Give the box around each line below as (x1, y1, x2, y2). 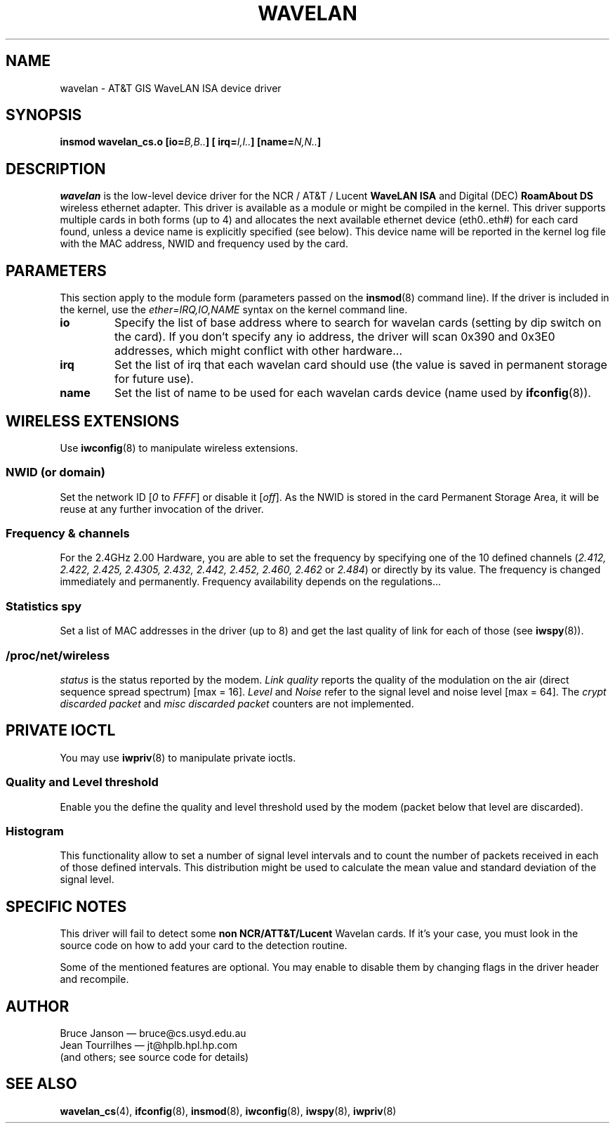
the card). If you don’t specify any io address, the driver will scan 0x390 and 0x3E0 (114, 329, 555, 344)
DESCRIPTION (6, 159, 106, 178)
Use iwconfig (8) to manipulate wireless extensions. (60, 441, 298, 454)
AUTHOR (6, 997, 70, 1015)
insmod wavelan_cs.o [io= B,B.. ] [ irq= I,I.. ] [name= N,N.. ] (60, 136, 322, 148)
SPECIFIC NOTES (6, 897, 127, 915)
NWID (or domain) (6, 465, 105, 480)
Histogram (6, 823, 64, 838)
